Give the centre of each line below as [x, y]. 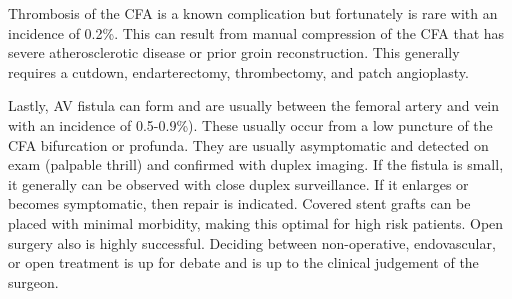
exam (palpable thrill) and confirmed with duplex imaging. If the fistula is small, [256, 164]
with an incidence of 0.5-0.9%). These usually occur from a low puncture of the [250, 124]
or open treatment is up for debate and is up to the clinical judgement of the [243, 262]
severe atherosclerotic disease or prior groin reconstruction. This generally [234, 52]
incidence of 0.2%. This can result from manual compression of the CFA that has [256, 32]
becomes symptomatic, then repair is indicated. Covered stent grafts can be [239, 203]
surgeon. [33, 281]
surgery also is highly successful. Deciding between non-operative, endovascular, [252, 242]
